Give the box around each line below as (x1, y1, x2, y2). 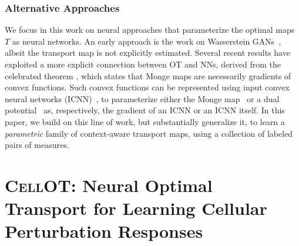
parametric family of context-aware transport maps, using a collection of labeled (5, 127, 293, 139)
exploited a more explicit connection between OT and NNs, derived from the (5, 58, 281, 70)
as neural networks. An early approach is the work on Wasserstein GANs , (12, 35, 281, 47)
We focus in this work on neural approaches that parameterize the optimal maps (5, 23, 295, 36)
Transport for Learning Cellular (5, 196, 267, 220)
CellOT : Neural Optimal (5, 173, 213, 197)
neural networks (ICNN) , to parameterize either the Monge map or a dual (5, 92, 280, 105)
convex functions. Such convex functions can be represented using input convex (5, 81, 290, 93)
